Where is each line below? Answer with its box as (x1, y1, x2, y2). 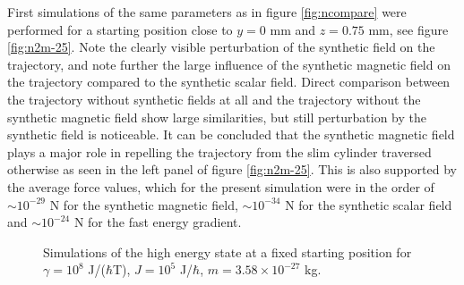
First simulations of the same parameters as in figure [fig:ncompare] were (7, 3, 407, 21)
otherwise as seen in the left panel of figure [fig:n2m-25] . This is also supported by (7, 160, 457, 179)
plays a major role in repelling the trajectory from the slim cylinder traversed (7, 142, 432, 161)
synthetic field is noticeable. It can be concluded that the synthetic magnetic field (7, 125, 455, 144)
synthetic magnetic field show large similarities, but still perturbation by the (7, 107, 427, 126)
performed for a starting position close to (7, 20, 233, 38)
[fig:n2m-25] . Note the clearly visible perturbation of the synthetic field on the (7, 38, 435, 56)
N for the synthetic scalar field (285, 195, 452, 214)
